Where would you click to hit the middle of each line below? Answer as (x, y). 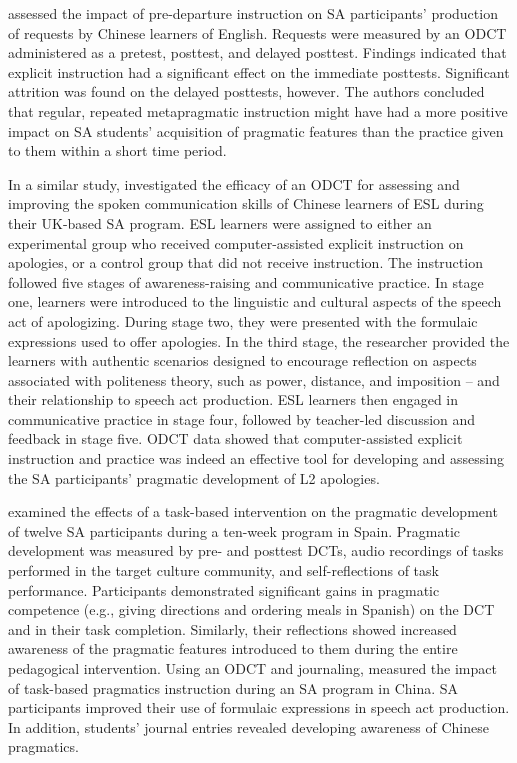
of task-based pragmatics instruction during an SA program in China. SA (233, 687)
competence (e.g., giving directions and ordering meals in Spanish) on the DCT (251, 609)
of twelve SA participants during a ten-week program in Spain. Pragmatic (234, 530)
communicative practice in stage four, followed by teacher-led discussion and (242, 418)
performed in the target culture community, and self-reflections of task (223, 570)
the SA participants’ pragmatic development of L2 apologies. (194, 477)
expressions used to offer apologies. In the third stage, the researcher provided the (259, 340)
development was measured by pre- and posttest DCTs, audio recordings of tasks (256, 550)
